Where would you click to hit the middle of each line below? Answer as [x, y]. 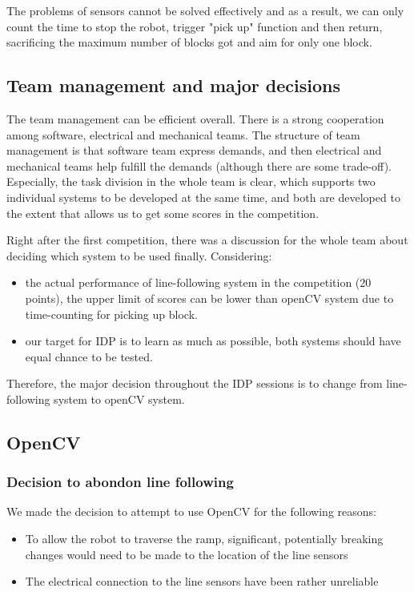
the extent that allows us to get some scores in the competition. [163, 213]
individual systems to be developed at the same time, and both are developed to [203, 197]
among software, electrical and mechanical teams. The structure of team [183, 134]
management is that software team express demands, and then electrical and [194, 150]
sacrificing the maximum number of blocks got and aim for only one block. [189, 42]
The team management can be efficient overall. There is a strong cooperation [195, 118]
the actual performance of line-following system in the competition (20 [198, 282]
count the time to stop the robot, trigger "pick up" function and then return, [195, 26]
